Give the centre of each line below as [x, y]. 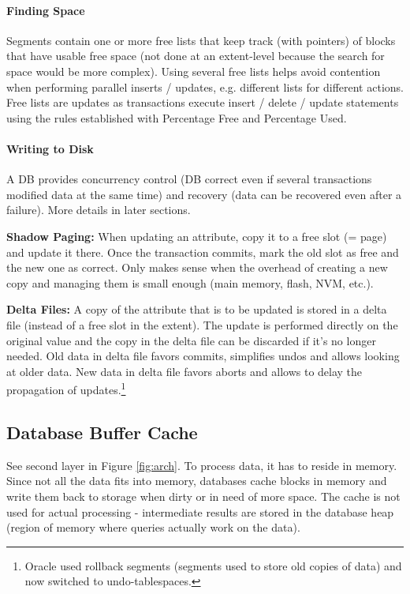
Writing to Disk [50, 148]
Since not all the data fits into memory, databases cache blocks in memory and [197, 481]
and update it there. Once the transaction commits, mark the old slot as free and [203, 252]
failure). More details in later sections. [99, 210]
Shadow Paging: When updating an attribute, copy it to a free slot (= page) [197, 236]
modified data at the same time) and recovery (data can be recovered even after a [204, 194]
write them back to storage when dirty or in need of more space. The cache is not [203, 496]
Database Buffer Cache [102, 432]
